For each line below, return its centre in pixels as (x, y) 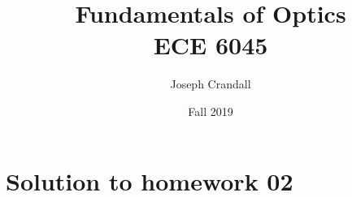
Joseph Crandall (211, 84)
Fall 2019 (211, 111)
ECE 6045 (211, 45)
